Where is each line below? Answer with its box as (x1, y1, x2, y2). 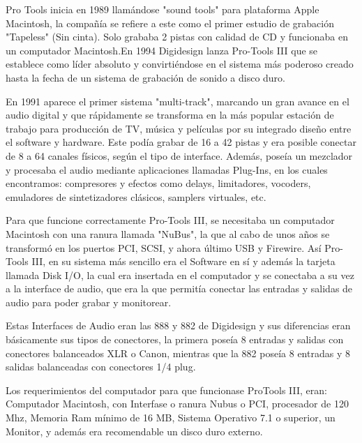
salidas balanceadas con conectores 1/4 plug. (6, 359, 196, 374)
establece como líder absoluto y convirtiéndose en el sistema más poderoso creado (6, 57, 354, 71)
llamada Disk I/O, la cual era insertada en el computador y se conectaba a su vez (6, 267, 354, 282)
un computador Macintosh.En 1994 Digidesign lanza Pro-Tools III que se (6, 43, 318, 57)
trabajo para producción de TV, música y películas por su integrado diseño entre (6, 121, 352, 135)
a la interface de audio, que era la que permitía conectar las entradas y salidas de (6, 281, 353, 296)
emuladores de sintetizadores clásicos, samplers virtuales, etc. (6, 189, 266, 204)
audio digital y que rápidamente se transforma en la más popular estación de (6, 107, 334, 122)
